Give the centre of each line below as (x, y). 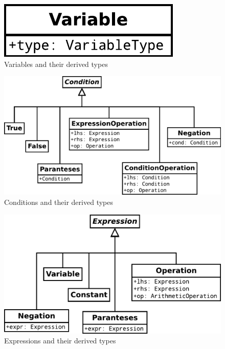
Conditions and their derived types (59, 202)
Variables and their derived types (56, 64)
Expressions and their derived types (60, 341)
